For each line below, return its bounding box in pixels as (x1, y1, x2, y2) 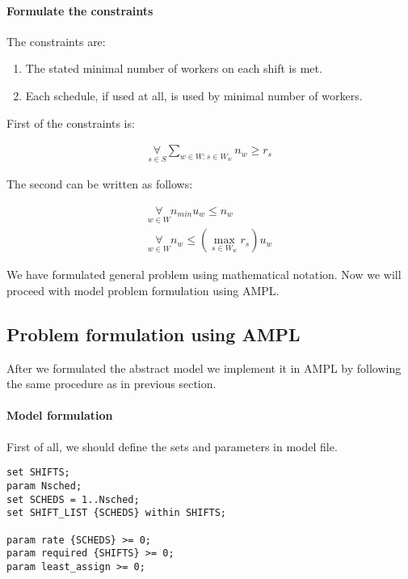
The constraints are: (6, 32, 106, 49)
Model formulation (6, 407, 113, 424)
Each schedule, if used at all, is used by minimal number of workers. (25, 87, 363, 104)
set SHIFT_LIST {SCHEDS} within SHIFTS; (6, 507, 227, 519)
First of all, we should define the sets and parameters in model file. (6, 437, 338, 454)
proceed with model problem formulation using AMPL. (6, 281, 280, 298)
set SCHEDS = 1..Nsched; (6, 493, 140, 505)
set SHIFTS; (6, 467, 70, 479)
